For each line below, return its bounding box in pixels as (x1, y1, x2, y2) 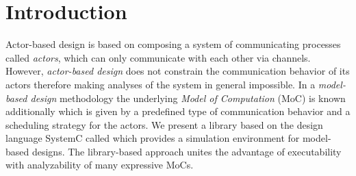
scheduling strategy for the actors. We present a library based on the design (5, 117, 323, 131)
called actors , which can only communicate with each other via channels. (5, 50, 311, 64)
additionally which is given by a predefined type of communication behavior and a (5, 104, 351, 118)
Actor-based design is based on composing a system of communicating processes (5, 37, 341, 51)
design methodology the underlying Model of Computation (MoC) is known (30, 90, 346, 105)
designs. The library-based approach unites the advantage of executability (31, 144, 342, 158)
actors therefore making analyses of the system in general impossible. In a (5, 77, 316, 91)
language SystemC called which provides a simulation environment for (5, 131, 300, 145)
